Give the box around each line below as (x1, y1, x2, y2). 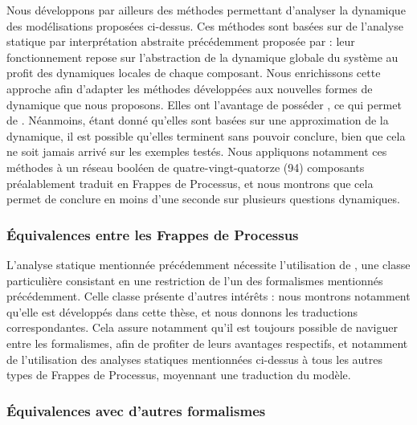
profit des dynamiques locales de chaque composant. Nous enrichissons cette (6, 64, 381, 81)
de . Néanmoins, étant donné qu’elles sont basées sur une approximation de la (6, 112, 389, 129)
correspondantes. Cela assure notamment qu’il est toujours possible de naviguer (6, 319, 398, 336)
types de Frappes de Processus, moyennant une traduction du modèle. (6, 366, 351, 383)
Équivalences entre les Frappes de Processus (6, 224, 299, 244)
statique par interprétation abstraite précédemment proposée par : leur (6, 33, 355, 50)
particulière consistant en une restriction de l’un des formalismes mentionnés (6, 272, 383, 288)
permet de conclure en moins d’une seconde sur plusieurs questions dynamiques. (6, 190, 400, 207)
